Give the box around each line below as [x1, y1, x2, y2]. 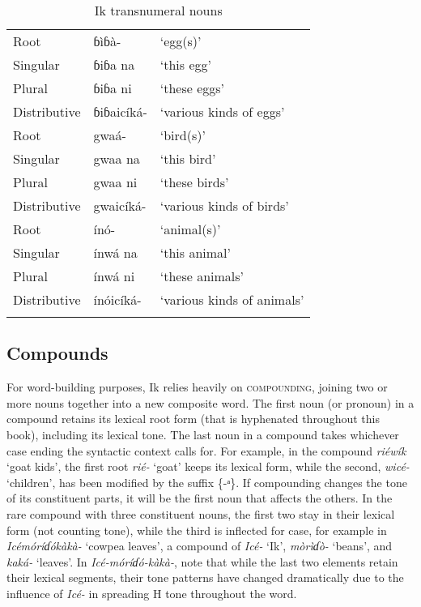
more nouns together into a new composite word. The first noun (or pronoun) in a [6, 394, 415, 411]
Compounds [6, 340, 108, 365]
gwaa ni [93, 173, 138, 191]
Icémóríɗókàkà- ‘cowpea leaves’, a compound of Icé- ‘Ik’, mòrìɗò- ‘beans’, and [6, 537, 393, 554]
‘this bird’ [159, 149, 216, 168]
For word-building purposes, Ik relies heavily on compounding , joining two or [6, 378, 388, 395]
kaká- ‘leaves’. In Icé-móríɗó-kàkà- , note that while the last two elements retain [6, 553, 398, 570]
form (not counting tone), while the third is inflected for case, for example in [6, 521, 387, 538]
